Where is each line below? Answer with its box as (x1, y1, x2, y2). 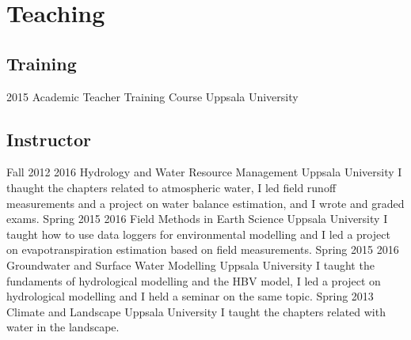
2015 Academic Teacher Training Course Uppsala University (6, 88, 299, 104)
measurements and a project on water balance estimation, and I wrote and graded (6, 195, 405, 211)
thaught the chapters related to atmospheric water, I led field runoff (6, 179, 337, 195)
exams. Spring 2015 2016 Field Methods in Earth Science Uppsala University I (6, 210, 388, 227)
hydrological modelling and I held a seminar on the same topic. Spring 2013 (6, 288, 374, 304)
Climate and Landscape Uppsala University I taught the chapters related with (6, 303, 386, 319)
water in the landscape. (6, 319, 120, 335)
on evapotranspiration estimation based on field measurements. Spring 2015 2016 (6, 241, 399, 258)
